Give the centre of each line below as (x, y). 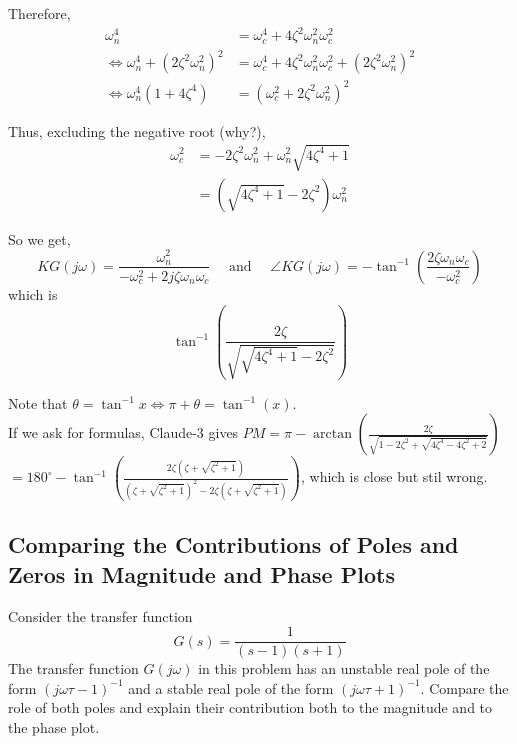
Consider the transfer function (100, 615)
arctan (332, 434)
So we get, (39, 238)
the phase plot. (54, 727)
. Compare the (464, 687)
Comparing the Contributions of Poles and (233, 544)
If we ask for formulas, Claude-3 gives (123, 432)
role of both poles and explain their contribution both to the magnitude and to (250, 707)
